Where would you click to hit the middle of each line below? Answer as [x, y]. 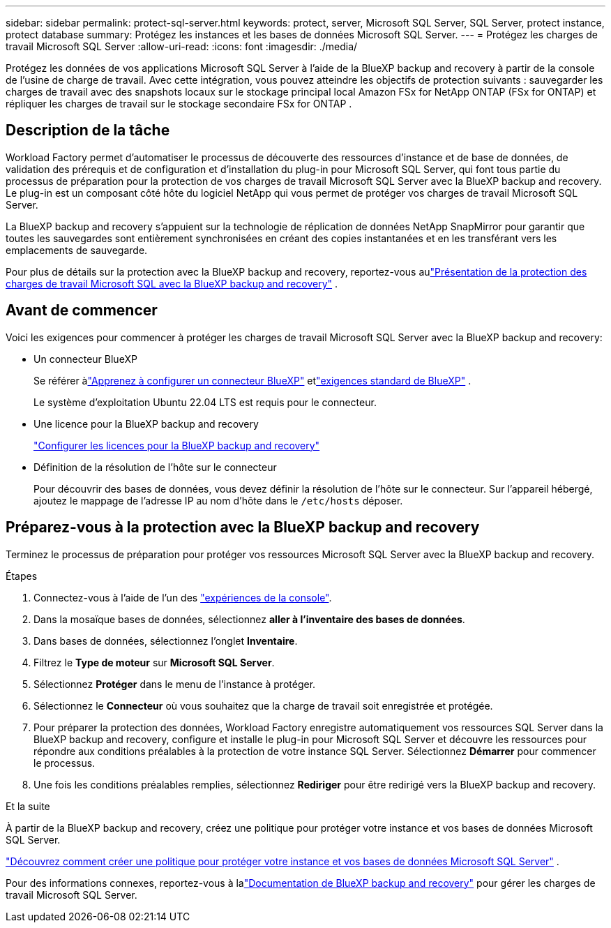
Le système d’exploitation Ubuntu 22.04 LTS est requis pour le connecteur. [205, 402]
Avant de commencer [82, 310]
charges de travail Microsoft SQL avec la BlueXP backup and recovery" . [172, 283]
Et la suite [28, 806]
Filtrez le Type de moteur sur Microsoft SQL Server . [154, 662]
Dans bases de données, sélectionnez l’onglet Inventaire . [166, 641]
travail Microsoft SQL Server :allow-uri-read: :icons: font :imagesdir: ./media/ [182, 46]
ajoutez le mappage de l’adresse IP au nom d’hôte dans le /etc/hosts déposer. [218, 500]
